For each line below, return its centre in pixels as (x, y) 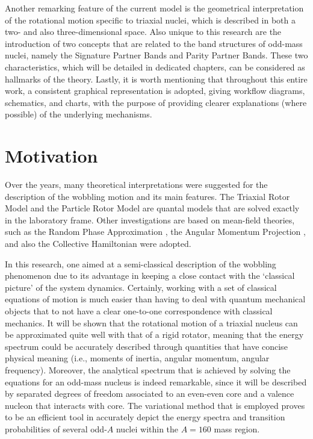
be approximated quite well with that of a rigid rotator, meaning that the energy (154, 335)
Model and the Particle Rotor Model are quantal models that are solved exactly (152, 208)
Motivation (51, 156)
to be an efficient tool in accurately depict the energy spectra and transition (145, 417)
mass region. (237, 428)
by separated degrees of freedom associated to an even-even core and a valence (150, 394)
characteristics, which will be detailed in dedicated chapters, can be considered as (155, 67)
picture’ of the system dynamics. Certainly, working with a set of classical (141, 287)
